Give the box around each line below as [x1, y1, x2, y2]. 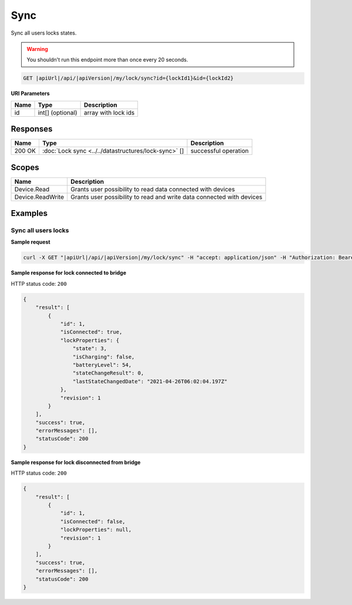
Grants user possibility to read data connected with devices [70, 185, 235, 193]
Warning [26, 45, 48, 52]
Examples [11, 208, 48, 218]
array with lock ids [83, 109, 135, 117]
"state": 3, [72, 345, 107, 352]
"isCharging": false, [72, 353, 135, 360]
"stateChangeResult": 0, [72, 370, 144, 377]
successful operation [190, 147, 249, 155]
